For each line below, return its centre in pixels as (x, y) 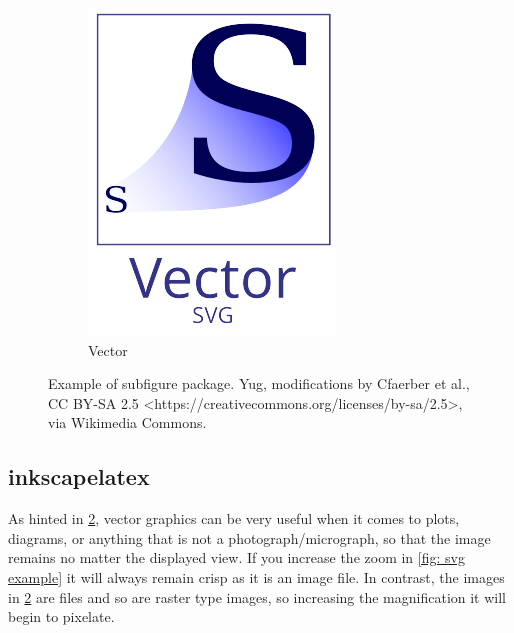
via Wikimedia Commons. (127, 422)
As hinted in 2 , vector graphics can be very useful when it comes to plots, (234, 518)
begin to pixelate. (61, 616)
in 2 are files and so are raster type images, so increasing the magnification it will (257, 596)
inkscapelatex (79, 476)
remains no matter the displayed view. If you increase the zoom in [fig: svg (236, 557)
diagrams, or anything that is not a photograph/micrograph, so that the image (249, 537)
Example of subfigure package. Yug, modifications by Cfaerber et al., (259, 383)
